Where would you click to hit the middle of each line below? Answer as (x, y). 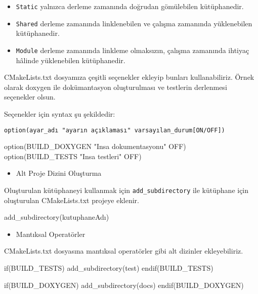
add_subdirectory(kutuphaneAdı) (57, 217)
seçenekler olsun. (30, 97)
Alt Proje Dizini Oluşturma (59, 173)
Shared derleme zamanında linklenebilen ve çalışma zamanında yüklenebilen (134, 23)
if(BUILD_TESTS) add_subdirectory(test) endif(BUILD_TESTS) (109, 268)
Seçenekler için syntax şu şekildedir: (60, 113)
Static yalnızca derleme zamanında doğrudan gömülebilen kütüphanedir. (130, 6)
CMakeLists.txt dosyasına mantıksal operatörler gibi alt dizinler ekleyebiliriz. (124, 251)
